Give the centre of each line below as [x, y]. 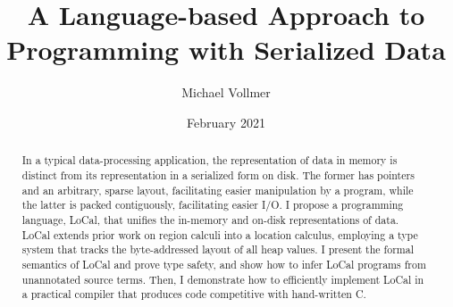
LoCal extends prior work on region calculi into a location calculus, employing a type [220, 234]
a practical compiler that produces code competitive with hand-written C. [194, 294]
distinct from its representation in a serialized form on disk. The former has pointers [218, 174]
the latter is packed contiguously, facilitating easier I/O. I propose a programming [213, 205]
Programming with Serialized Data [226, 50]
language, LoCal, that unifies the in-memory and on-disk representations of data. [210, 219]
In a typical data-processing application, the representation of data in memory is [210, 160]
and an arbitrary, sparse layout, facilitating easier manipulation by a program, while [218, 190]
